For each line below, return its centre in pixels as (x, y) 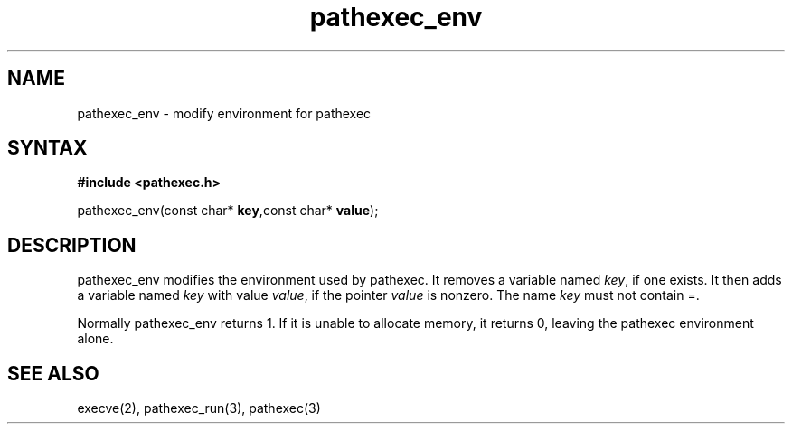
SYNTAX (47, 148)
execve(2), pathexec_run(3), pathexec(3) (199, 408)
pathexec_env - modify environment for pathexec (224, 113)
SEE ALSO (53, 373)
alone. (95, 339)
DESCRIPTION (72, 245)
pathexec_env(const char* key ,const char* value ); (228, 211)
